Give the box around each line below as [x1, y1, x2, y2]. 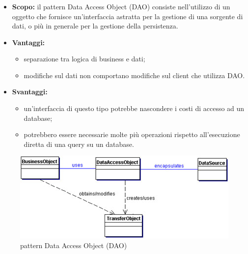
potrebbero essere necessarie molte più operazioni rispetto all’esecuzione [24, 129, 240, 140]
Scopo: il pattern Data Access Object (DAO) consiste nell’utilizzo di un [12, 1, 230, 11]
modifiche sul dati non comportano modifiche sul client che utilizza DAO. [24, 70, 245, 80]
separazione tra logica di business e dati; [24, 54, 145, 64]
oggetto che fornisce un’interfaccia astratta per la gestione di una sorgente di [12, 11, 243, 21]
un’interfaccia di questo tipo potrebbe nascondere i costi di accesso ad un [24, 103, 245, 113]
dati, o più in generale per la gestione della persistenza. [12, 21, 178, 31]
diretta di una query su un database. [24, 139, 134, 149]
